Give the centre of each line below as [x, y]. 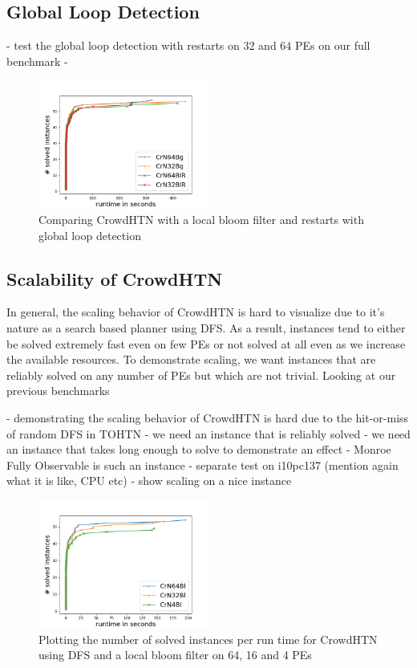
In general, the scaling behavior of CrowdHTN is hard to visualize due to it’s [196, 312]
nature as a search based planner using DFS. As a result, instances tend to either [206, 327]
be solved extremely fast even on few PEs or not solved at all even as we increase [206, 343]
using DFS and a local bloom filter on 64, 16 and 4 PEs [175, 655]
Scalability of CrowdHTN [115, 278]
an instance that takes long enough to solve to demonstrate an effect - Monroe [199, 449]
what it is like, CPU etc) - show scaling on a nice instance [149, 481]
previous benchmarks [58, 391]
